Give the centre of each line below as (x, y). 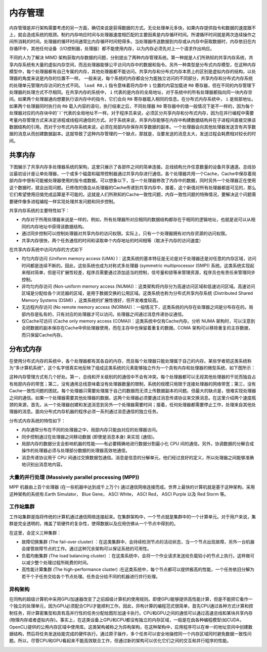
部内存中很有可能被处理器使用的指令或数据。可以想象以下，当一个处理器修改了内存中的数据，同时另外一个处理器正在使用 (133, 180)
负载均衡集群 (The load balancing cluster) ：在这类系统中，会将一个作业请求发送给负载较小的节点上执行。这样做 (136, 555)
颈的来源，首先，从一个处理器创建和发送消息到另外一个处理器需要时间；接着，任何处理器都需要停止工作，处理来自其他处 (133, 404)
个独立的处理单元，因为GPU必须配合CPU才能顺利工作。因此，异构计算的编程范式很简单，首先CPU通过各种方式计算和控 (131, 606)
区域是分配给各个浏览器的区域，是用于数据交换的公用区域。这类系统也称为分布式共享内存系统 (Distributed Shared (137, 293)
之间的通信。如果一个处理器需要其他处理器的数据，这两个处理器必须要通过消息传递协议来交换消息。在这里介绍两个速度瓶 (133, 398)
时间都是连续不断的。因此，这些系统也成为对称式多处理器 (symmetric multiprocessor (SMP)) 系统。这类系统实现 (136, 266)
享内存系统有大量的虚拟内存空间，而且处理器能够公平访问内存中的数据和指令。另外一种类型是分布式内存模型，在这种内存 (133, 64)
